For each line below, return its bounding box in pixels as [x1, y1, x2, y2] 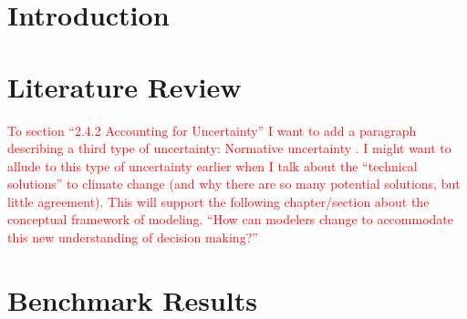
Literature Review [7, 67, 242, 105]
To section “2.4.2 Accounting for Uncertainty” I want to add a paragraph [7, 120, 417, 139]
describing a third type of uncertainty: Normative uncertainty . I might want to [7, 139, 451, 158]
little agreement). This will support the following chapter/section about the [7, 191, 430, 211]
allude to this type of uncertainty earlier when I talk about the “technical [7, 156, 418, 175]
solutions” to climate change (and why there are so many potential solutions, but [7, 174, 461, 193]
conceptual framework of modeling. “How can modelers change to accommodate [7, 210, 453, 229]
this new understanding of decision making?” [7, 228, 258, 247]
